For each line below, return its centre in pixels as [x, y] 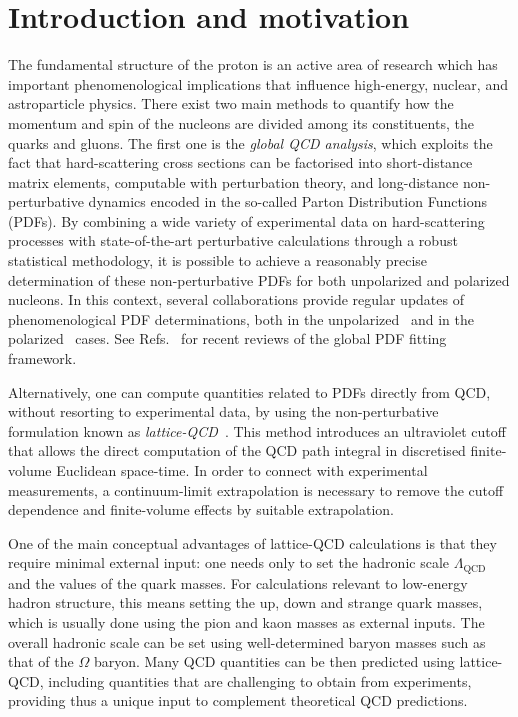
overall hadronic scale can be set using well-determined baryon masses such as [247, 641]
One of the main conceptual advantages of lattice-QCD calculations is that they [252, 542]
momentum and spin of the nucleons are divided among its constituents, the [241, 122]
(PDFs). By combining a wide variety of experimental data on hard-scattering [246, 220]
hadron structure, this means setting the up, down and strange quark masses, [245, 602]
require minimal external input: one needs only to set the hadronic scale [228, 562]
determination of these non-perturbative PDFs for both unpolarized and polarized [259, 279]
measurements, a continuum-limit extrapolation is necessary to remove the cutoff [256, 489]
